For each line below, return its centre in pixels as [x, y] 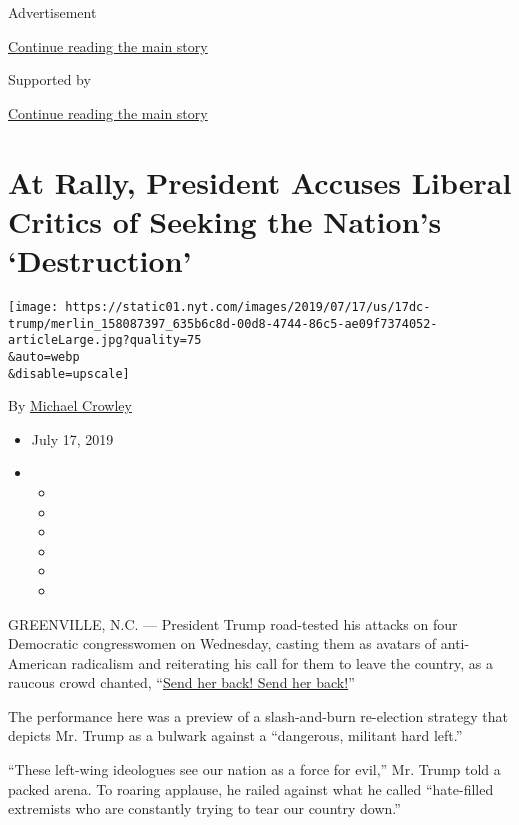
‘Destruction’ [100, 259]
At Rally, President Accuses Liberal [260, 181]
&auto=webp [44, 356]
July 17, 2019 [72, 438]
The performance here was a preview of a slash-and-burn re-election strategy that [258, 715]
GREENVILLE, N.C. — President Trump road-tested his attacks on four [233, 623]
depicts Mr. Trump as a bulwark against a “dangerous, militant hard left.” [235, 735]
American [37, 662]
